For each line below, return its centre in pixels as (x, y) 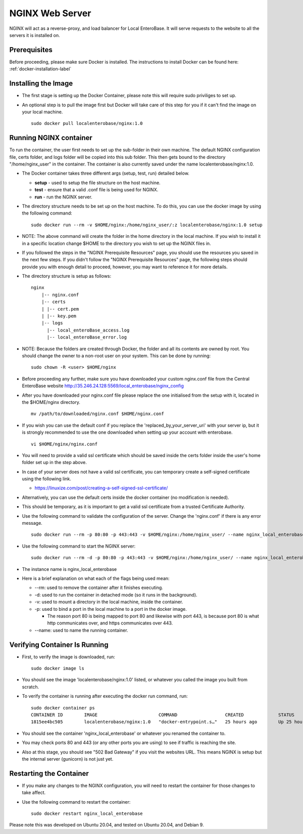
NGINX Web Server (50, 13)
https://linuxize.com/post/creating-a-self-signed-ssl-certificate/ (101, 488)
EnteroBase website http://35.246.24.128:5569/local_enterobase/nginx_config (103, 386)
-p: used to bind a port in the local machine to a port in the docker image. (111, 609)
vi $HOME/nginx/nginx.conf (64, 444)
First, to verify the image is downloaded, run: (69, 657)
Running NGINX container (51, 138)
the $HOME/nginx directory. (51, 402)
